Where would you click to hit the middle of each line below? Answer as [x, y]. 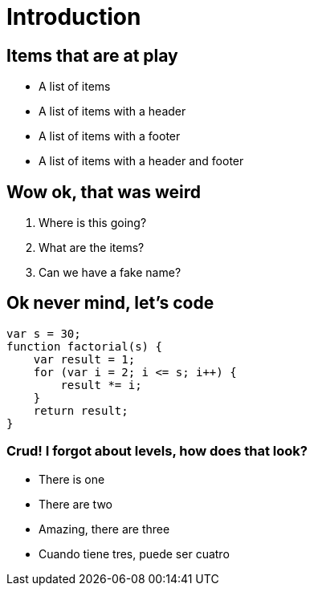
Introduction [74, 17]
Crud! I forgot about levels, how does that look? [157, 451]
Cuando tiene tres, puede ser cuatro [134, 553]
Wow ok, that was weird [104, 192]
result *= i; [101, 385]
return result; [81, 410]
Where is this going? [93, 223]
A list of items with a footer [110, 136]
